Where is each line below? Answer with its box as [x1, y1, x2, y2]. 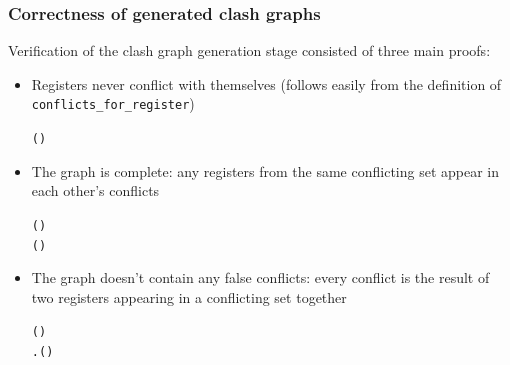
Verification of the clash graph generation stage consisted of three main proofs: [8, 40, 491, 61]
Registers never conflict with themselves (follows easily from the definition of [31, 73, 502, 94]
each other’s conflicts [31, 180, 160, 201]
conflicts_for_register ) [31, 93, 195, 114]
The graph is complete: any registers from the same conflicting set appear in [31, 160, 500, 181]
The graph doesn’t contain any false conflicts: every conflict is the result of [31, 267, 490, 288]
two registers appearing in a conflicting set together [31, 286, 347, 307]
